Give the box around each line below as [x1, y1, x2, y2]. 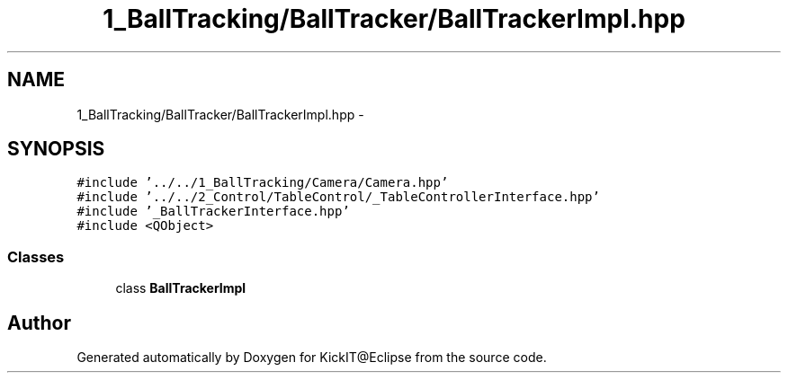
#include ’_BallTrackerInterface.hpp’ [76, 204, 350, 219]
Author [7, 311, 71, 334]
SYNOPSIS [7, 137, 105, 161]
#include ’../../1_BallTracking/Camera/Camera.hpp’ [76, 175, 449, 190]
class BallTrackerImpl [115, 280, 246, 296]
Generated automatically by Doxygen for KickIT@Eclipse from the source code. [76, 349, 547, 366]
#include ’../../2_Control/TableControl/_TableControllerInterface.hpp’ [76, 190, 600, 205]
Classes [7, 247, 65, 266]
